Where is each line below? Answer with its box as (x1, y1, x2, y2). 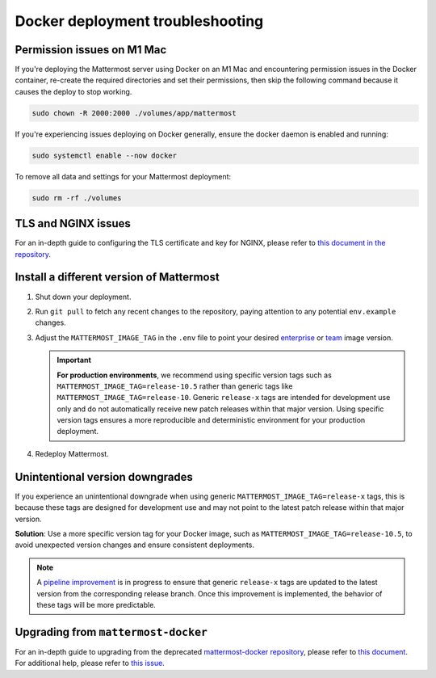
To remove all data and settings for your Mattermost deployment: (15, 171, 232, 181)
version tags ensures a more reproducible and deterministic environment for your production (57, 415, 366, 425)
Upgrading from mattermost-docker (15, 625, 208, 638)
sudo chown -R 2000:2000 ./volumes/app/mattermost (31, 108, 237, 117)
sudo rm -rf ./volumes (31, 193, 122, 202)
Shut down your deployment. (35, 292, 132, 301)
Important (57, 356, 92, 365)
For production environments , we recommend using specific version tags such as (57, 370, 333, 380)
